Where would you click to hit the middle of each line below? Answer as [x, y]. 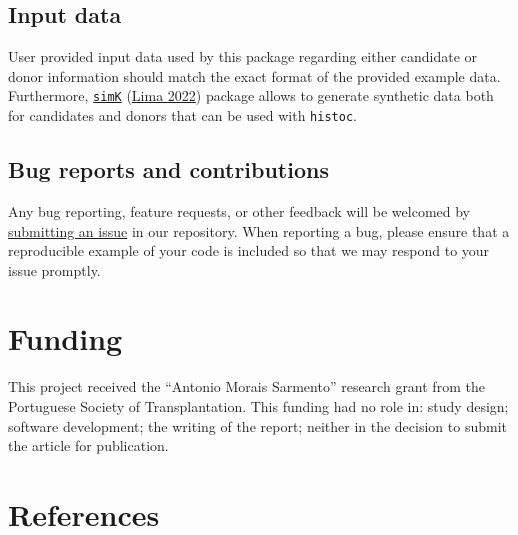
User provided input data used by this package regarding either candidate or [243, 56]
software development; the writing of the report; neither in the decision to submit [257, 425]
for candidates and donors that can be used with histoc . [182, 115]
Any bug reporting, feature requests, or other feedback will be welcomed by [239, 210]
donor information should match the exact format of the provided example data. [254, 75]
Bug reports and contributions [168, 169]
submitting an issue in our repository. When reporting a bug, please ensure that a [259, 230]
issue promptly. [54, 269]
